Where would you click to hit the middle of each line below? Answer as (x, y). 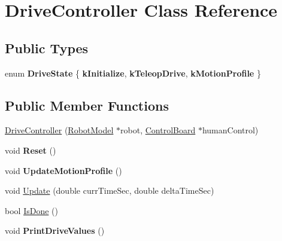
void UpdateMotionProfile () (63, 170)
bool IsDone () (31, 210)
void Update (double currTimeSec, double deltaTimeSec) (110, 190)
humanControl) (230, 130)
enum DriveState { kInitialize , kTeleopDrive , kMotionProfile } (133, 73)
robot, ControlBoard (158, 130)
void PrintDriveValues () (55, 231)
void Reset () (31, 150)
